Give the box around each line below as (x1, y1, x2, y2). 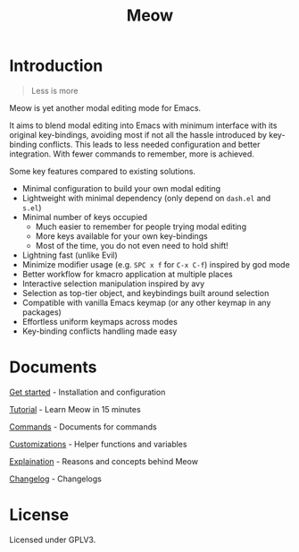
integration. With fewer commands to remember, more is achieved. (9, 149, 254, 159)
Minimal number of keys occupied (21, 211, 148, 222)
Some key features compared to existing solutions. (9, 166, 196, 176)
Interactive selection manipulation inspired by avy (21, 278, 205, 289)
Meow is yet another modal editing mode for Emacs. (9, 102, 202, 113)
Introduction (9, 55, 104, 76)
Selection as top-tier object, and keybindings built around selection (21, 287, 270, 298)
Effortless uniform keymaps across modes (21, 316, 179, 327)
